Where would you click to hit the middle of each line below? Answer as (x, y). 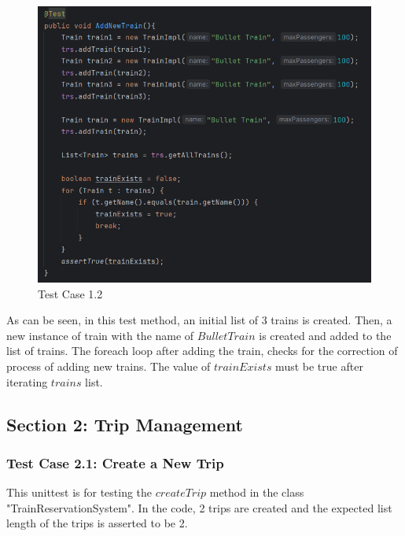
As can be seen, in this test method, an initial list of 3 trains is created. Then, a (199, 320)
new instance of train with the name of (100, 335)
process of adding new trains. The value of (109, 366)
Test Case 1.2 (70, 293)
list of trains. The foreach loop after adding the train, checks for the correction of (202, 351)
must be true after (319, 366)
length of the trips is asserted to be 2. (97, 523)
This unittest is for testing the (79, 492)
